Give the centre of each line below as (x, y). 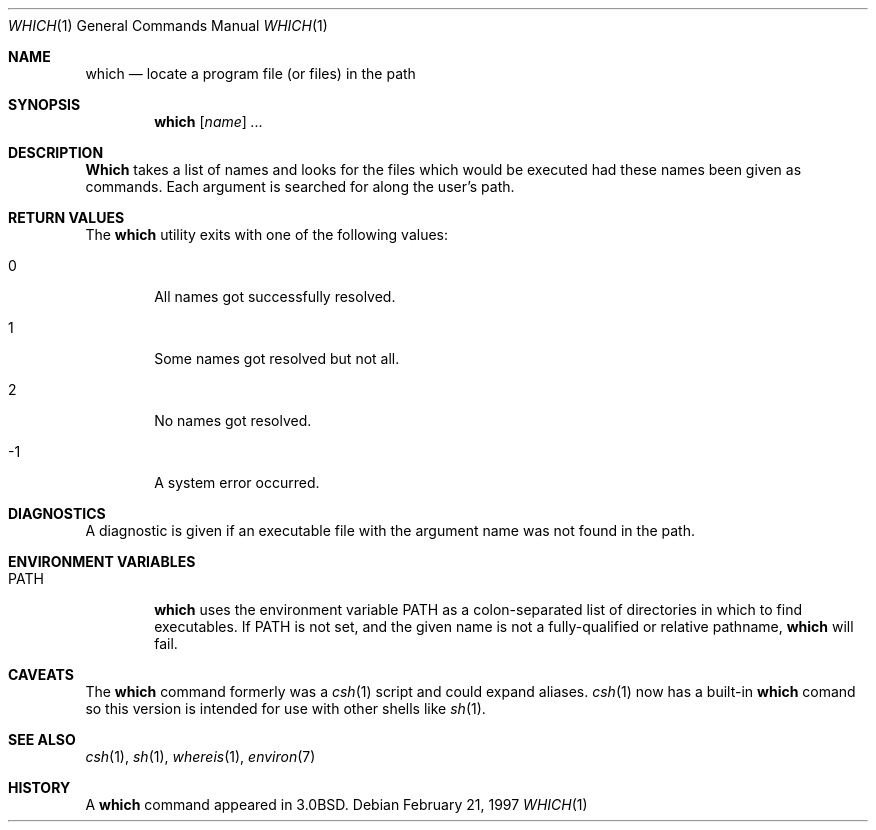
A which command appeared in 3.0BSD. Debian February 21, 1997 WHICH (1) (336, 804)
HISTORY (39, 787)
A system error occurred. (237, 482)
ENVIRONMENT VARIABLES (102, 561)
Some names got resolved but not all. (277, 358)
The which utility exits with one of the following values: (266, 234)
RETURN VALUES (66, 217)
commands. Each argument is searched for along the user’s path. (300, 186)
